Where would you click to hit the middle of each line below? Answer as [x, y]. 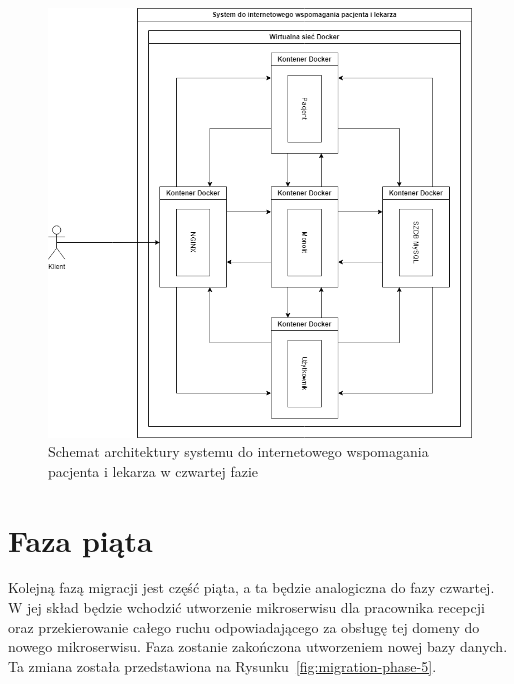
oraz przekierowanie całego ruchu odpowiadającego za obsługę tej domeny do [244, 626]
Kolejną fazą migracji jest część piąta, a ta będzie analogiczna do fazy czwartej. [251, 587]
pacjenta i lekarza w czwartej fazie [153, 470]
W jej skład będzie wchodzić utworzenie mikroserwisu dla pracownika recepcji [246, 607]
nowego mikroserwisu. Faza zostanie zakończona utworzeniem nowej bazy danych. [258, 646]
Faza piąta [80, 539]
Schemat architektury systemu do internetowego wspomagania [238, 451]
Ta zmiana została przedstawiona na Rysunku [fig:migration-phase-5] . [222, 665]
